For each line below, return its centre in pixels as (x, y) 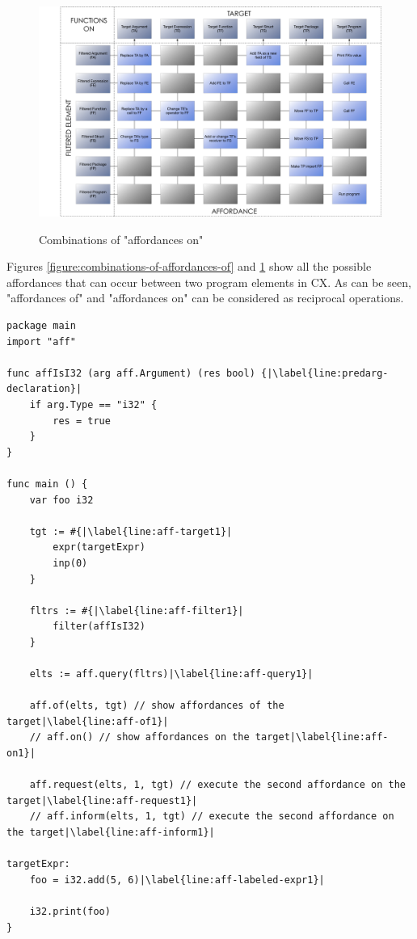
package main (41, 326)
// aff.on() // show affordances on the (139, 737)
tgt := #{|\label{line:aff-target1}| (131, 531)
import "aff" (41, 341)
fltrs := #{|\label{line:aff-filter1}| (137, 611)
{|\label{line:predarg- (324, 373)
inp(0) (70, 563)
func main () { (47, 484)
